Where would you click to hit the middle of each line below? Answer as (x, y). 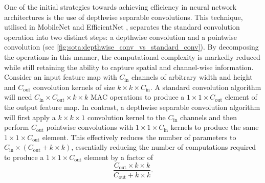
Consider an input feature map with (61, 77)
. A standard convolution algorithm (206, 87)
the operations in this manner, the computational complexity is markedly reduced (132, 56)
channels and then (209, 117)
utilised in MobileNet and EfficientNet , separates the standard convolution (122, 27)
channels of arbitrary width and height (192, 77)
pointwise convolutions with (90, 127)
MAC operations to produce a (138, 97)
